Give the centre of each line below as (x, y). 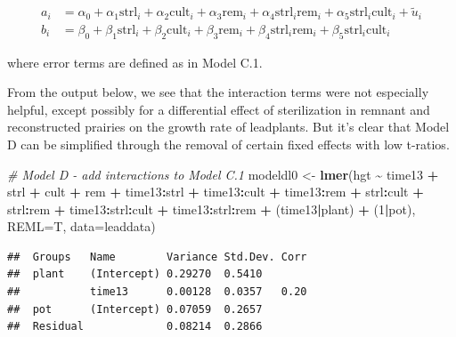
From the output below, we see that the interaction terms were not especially (218, 92)
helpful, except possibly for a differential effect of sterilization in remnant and (219, 109)
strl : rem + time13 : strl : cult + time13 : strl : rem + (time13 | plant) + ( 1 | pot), (212, 209)
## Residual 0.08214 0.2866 (135, 327)
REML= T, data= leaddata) (81, 226)
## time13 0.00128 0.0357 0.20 (157, 292)
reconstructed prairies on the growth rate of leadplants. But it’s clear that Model (228, 127)
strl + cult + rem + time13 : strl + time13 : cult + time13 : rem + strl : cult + (216, 192)
